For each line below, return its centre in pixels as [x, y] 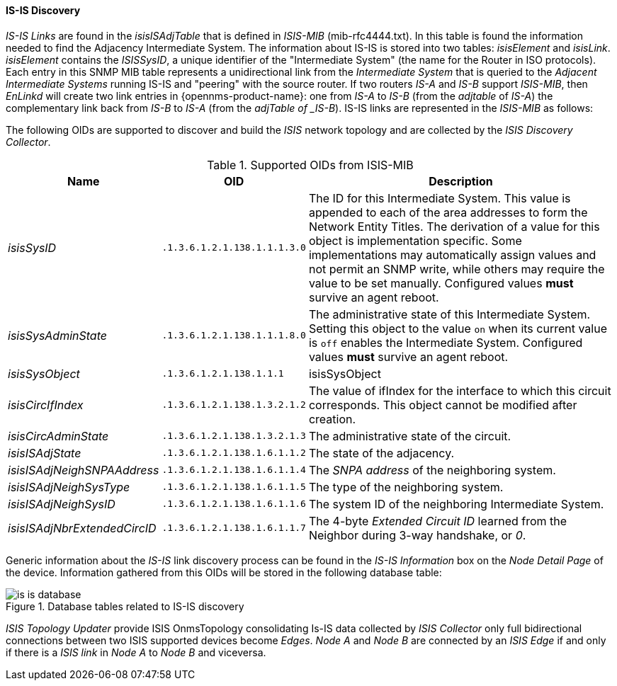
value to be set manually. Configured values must [441, 283]
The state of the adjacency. [381, 453]
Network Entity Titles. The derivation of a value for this [454, 226]
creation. [332, 419]
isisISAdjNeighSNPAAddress [84, 470]
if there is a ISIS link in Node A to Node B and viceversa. [136, 652]
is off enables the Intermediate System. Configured [446, 342]
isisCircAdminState [58, 436]
